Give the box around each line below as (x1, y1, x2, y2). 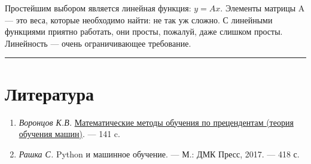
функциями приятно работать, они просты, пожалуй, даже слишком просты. (5, 25, 283, 38)
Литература (5, 81, 94, 105)
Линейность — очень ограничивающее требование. (5, 37, 191, 49)
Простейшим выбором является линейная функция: (5, 2, 191, 14)
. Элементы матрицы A (220, 2, 305, 14)
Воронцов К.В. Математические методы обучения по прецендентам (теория (19, 116, 294, 128)
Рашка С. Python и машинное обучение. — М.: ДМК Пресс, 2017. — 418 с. (19, 147, 300, 160)
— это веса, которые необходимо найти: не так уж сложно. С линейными (5, 13, 273, 26)
